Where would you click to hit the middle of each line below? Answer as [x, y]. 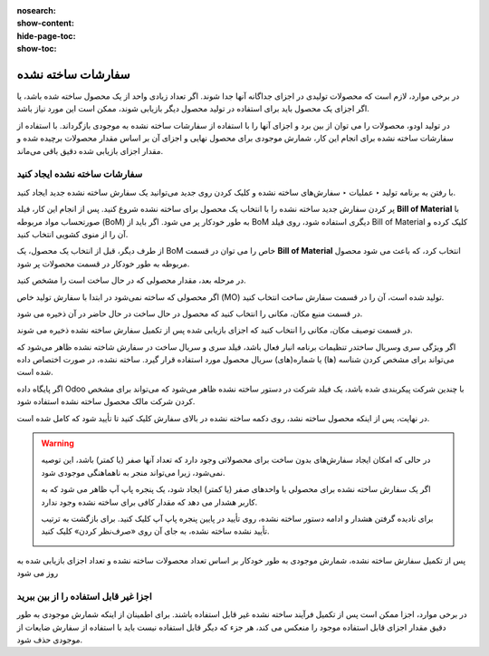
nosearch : [36, 10]
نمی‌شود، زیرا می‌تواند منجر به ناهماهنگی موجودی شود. [133, 472]
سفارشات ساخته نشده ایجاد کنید [80, 174]
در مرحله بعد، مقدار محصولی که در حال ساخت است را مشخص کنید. [131, 280]
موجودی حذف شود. [50, 640]
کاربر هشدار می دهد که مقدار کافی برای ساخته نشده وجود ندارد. [149, 502]
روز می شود [38, 573]
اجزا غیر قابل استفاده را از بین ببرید [85, 596]
